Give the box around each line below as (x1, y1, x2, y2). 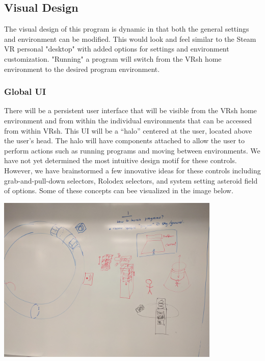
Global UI (4, 85, 46, 98)
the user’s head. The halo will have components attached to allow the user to (4, 135, 245, 146)
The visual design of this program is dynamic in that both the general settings (4, 23, 249, 34)
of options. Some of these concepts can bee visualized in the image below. (4, 185, 233, 196)
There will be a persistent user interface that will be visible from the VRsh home (4, 105, 257, 116)
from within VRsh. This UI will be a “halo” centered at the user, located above (4, 125, 252, 136)
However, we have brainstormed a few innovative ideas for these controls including (4, 165, 261, 175)
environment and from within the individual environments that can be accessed (4, 115, 252, 125)
